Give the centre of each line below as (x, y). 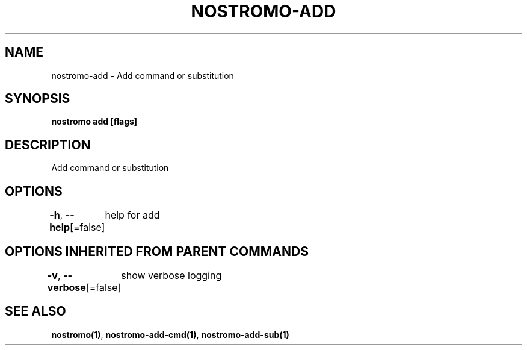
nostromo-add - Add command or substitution (143, 75)
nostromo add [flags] (94, 122)
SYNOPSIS (38, 99)
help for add (132, 215)
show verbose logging (171, 275)
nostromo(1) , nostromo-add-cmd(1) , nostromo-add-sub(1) (170, 334)
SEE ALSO (35, 311)
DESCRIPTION (48, 145)
